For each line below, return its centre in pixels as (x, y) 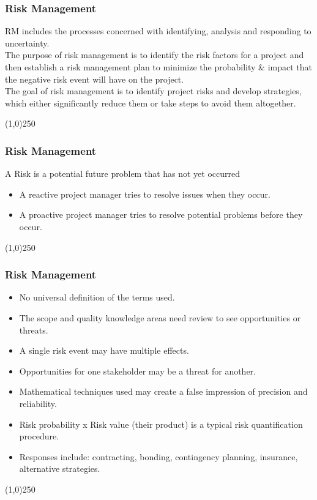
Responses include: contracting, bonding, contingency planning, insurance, (158, 456)
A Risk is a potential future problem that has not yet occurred (123, 174)
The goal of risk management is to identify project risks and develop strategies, (153, 91)
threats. (34, 330)
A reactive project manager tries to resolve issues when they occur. (145, 194)
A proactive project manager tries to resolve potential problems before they (161, 215)
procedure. (39, 436)
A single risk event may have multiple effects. (104, 350)
